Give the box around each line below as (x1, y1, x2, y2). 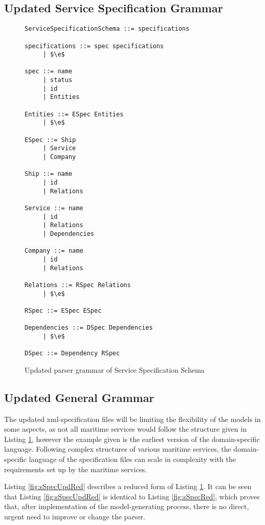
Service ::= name (25, 204, 83, 212)
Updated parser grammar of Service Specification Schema (25, 364, 205, 375)
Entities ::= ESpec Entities (25, 110, 124, 118)
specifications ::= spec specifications (25, 42, 164, 50)
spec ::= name (25, 68, 73, 75)
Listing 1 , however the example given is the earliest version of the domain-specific (4, 433, 260, 444)
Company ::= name (25, 247, 83, 255)
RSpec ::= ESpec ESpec (25, 307, 102, 314)
